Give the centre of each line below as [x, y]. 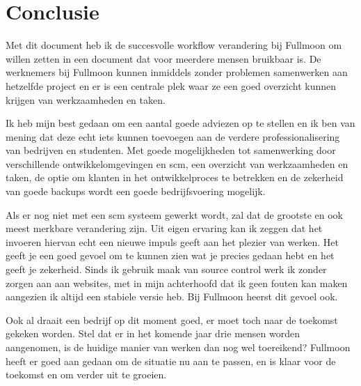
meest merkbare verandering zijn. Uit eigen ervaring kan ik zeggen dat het [164, 228]
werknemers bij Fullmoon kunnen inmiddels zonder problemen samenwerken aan [177, 72]
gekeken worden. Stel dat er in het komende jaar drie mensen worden [153, 333]
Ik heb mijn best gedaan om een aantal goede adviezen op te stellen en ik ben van [180, 123]
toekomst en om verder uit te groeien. [86, 375]
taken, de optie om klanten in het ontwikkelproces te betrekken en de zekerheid [175, 177]
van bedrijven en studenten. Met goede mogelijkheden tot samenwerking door [171, 150]
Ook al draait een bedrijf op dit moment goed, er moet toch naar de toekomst [172, 319]
